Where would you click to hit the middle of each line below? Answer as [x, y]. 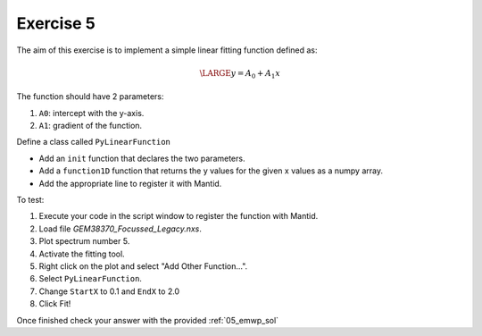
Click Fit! [55, 304]
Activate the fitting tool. [82, 254]
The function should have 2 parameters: [90, 97]
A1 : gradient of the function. [91, 126]
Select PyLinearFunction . [91, 279]
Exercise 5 [56, 23]
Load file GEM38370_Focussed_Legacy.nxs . [120, 229]
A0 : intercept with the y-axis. [91, 113]
